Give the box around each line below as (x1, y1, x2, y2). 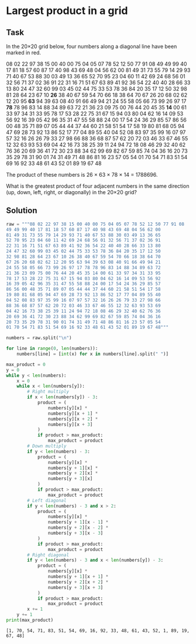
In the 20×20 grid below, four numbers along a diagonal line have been (6, 43, 177, 50)
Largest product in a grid (6, 4, 128, 18)
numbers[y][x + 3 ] (47, 421, 93, 428)
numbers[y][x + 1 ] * (47, 411, 98, 416)
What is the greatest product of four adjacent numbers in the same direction (6, 182, 190, 190)
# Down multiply (27, 443, 67, 449)
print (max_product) (6, 617, 54, 624)
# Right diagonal (27, 552, 69, 558)
